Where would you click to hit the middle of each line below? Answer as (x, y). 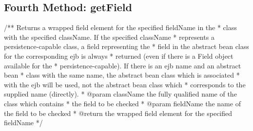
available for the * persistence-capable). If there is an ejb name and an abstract (123, 65)
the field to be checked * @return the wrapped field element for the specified (118, 113)
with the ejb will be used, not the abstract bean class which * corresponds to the (125, 84)
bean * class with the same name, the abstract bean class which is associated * (122, 75)
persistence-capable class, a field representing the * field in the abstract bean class (126, 46)
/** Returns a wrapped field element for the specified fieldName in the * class (120, 27)
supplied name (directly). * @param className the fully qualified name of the (120, 94)
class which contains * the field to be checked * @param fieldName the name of (122, 103)
